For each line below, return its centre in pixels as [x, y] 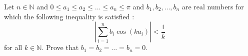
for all [13, 47]
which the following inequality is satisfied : [69, 16]
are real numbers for [213, 6]
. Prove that [60, 47]
